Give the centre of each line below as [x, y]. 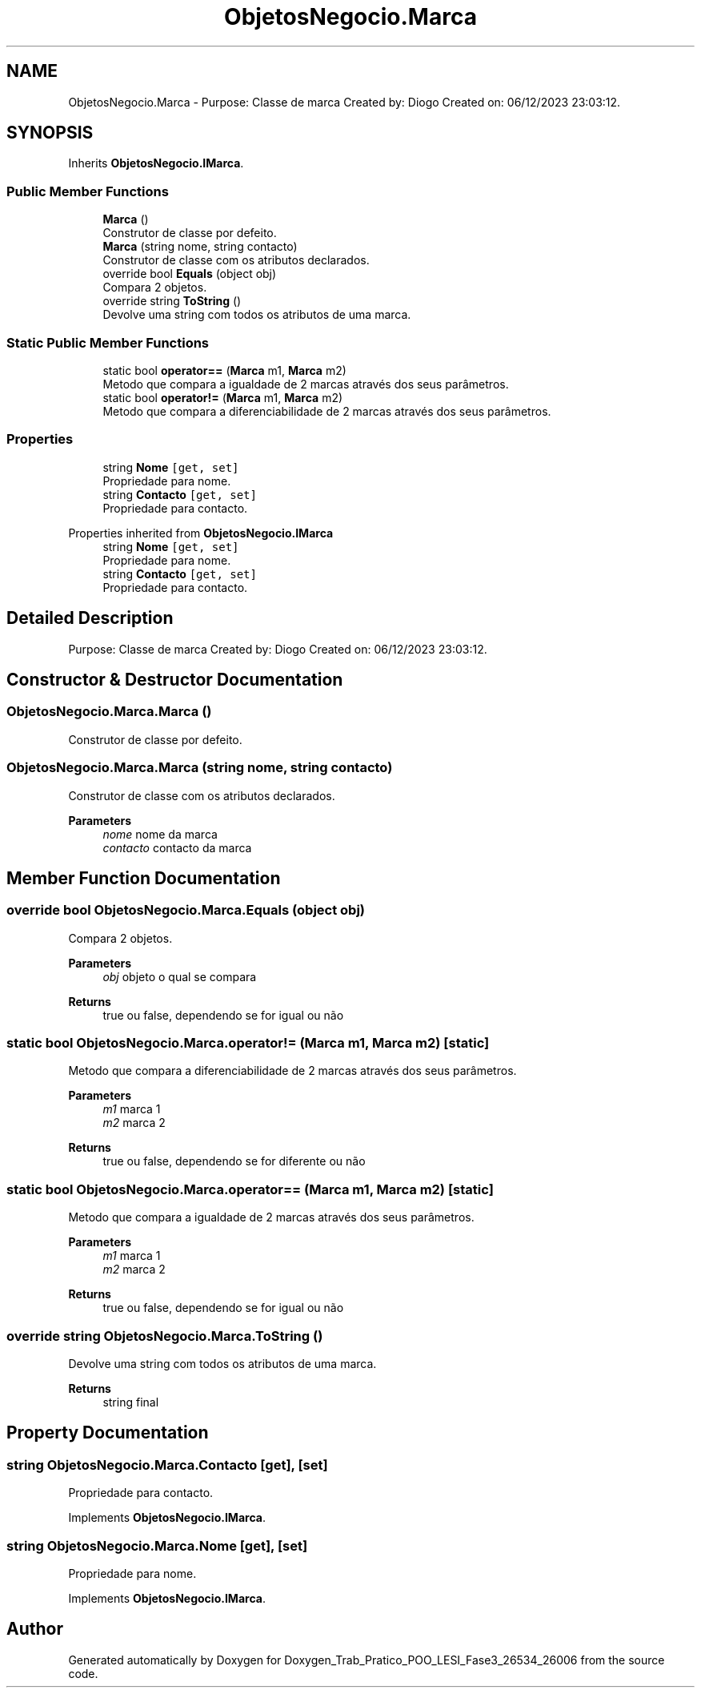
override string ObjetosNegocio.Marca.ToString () [165, 1336]
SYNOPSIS [50, 133]
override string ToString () [172, 301]
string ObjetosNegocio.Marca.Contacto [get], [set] [167, 1465]
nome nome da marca [160, 834]
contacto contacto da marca [177, 847]
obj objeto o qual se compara [180, 976]
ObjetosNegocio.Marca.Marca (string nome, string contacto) [200, 768]
